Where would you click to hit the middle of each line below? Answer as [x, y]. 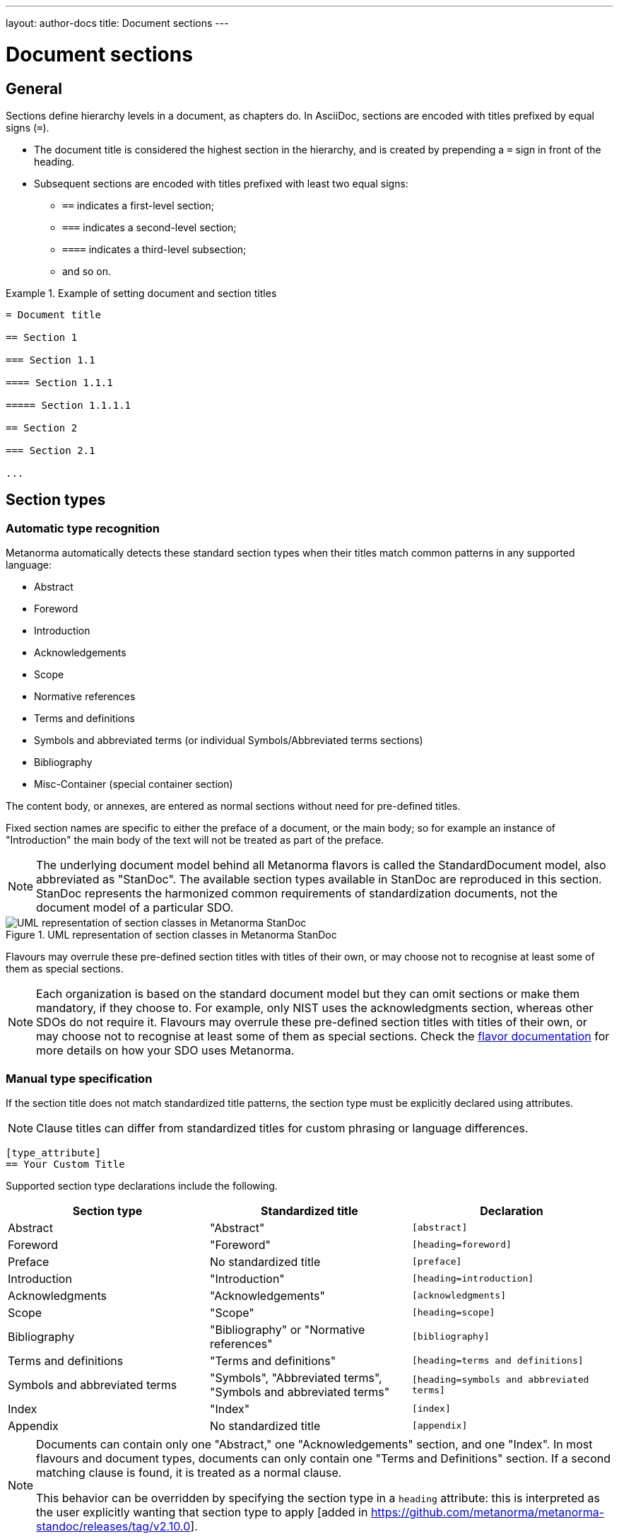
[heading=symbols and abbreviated [500, 1379]
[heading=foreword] [461, 1245]
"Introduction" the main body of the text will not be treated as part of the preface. [195, 840]
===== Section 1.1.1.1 [69, 405]
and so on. [87, 271]
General [34, 88]
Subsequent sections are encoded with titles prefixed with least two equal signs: [221, 183]
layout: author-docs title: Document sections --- [117, 23]
